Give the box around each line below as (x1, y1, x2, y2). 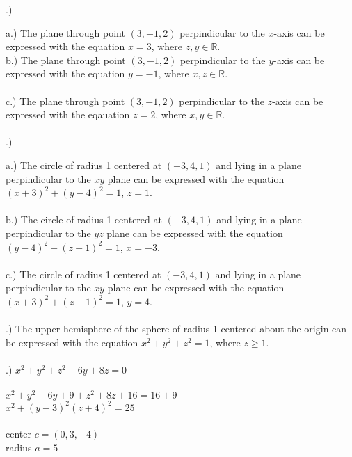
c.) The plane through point (6, 93, 125, 108)
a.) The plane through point (6, 25, 125, 40)
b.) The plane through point (6, 52, 126, 67)
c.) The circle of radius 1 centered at (6, 266, 161, 281)
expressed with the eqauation (6, 107, 130, 122)
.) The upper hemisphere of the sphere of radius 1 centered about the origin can (6, 321, 347, 336)
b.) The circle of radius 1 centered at (6, 212, 162, 227)
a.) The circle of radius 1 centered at (6, 157, 162, 172)
